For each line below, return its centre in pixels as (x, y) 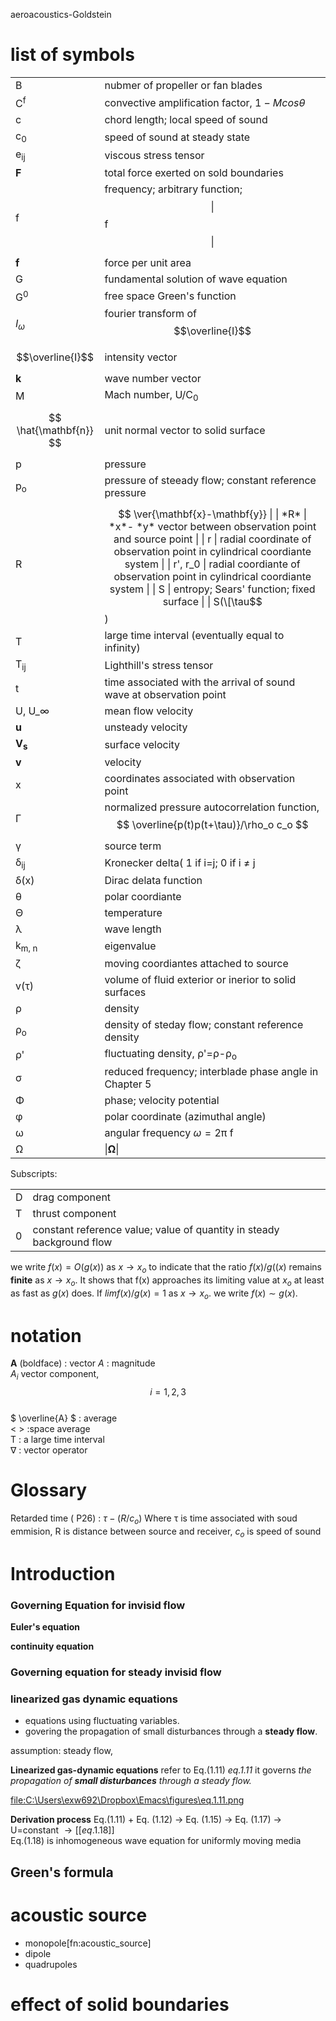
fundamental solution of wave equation (196, 279)
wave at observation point (165, 695)
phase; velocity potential (162, 1101)
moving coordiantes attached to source (196, 963)
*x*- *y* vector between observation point (212, 527)
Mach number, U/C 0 (151, 395)
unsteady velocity (146, 727)
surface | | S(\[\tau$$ (212, 602)
